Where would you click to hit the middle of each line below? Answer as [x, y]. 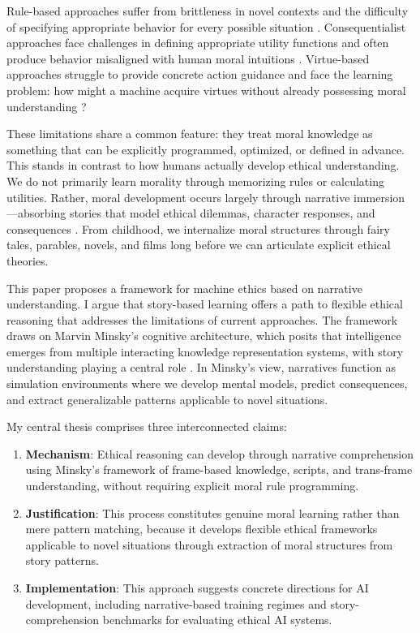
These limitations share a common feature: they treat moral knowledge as [190, 133]
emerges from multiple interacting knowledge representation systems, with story [205, 351]
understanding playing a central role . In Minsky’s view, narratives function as [201, 367]
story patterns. [62, 560]
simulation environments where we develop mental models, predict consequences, [207, 383]
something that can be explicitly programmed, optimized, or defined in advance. [206, 149]
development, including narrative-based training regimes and [176, 603]
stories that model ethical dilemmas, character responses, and [222, 213]
